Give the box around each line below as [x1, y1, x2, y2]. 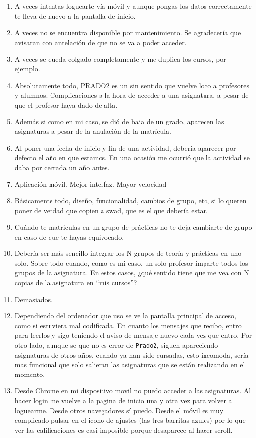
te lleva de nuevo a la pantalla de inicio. [14, 10, 136, 21]
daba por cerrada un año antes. [14, 162, 110, 172]
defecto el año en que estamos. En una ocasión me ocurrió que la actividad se [14, 152, 250, 163]
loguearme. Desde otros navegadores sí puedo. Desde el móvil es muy [14, 405, 224, 415]
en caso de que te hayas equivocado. [14, 231, 124, 242]
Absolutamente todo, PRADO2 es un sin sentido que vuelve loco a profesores [14, 80, 250, 90]
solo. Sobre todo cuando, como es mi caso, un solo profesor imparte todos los [14, 257, 248, 268]
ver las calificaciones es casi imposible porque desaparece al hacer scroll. [14, 424, 233, 435]
